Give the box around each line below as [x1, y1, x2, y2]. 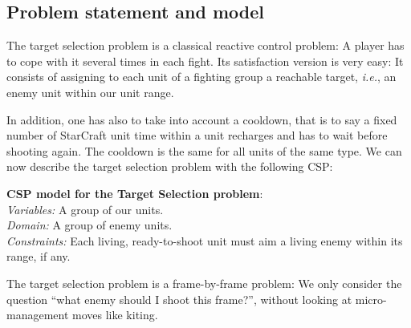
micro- [355, 290, 387, 307]
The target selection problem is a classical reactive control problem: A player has [6, 37, 405, 54]
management [6, 306, 69, 323]
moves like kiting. [72, 306, 158, 323]
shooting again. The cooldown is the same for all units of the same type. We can [6, 142, 402, 159]
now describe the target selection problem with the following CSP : [6, 158, 333, 175]
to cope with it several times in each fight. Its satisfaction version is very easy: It [6, 52, 404, 69]
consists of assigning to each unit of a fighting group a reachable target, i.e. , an [6, 68, 397, 85]
